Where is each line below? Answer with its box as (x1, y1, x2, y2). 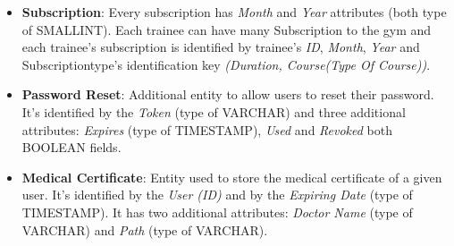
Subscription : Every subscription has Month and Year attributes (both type (21, 3, 447, 21)
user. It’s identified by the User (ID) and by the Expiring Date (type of (21, 185, 413, 204)
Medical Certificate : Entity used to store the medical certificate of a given (21, 167, 442, 186)
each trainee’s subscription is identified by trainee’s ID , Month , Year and (21, 38, 420, 56)
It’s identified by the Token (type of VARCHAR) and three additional (21, 102, 406, 121)
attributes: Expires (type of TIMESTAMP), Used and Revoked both (21, 120, 393, 139)
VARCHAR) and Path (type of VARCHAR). (21, 220, 268, 239)
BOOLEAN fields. (21, 138, 122, 157)
